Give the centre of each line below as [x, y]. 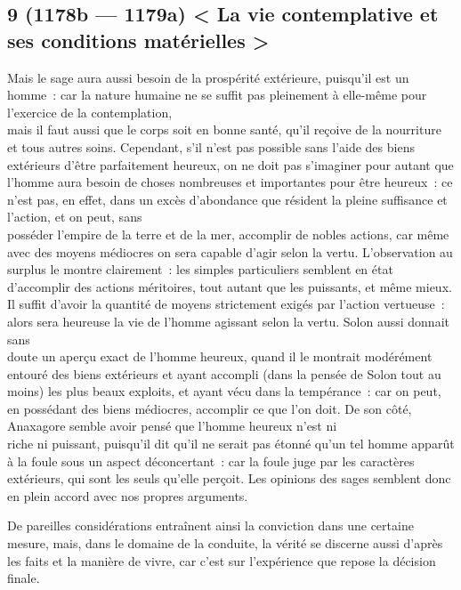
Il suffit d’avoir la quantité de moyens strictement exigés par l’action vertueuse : [226, 304]
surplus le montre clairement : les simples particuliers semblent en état [200, 269]
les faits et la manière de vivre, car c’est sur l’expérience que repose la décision [222, 560]
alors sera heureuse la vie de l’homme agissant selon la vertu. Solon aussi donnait [228, 321]
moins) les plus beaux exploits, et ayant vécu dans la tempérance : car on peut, [224, 391]
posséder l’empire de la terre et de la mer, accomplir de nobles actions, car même [228, 234]
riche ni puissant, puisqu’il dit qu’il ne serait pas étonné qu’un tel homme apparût [231, 444]
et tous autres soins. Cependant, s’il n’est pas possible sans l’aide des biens [211, 146]
